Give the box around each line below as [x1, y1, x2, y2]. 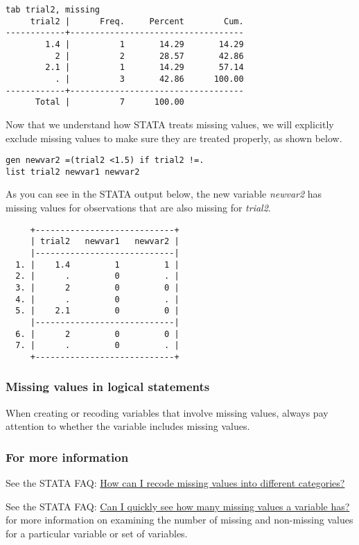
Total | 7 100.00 [35, 97, 184, 107]
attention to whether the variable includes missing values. [6, 419, 250, 433]
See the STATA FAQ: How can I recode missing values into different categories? [6, 476, 345, 490]
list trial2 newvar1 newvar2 [6, 166, 140, 177]
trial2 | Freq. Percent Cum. [30, 16, 244, 26]
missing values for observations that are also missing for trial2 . [6, 200, 271, 214]
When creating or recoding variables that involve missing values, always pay [6, 405, 329, 419]
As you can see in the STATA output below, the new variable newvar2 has [6, 187, 322, 201]
